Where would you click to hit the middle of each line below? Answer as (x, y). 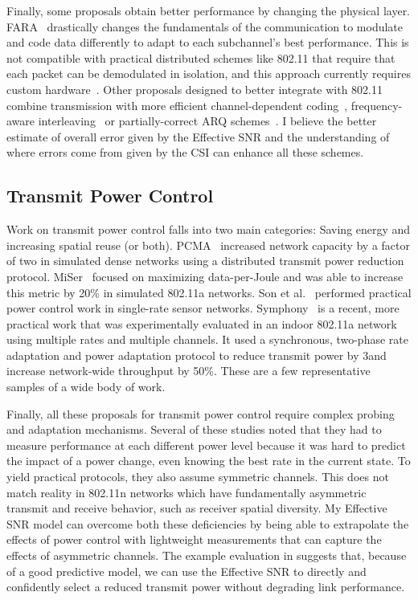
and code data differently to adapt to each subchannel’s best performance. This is (208, 42)
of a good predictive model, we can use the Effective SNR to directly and (186, 571)
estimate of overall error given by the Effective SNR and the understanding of (198, 136)
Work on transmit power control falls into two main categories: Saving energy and (209, 229)
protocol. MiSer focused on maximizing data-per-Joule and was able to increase (205, 276)
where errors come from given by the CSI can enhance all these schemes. (185, 152)
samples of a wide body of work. (86, 387)
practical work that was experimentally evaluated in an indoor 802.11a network (202, 323)
